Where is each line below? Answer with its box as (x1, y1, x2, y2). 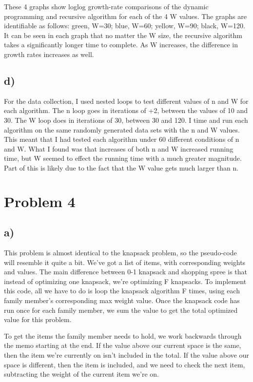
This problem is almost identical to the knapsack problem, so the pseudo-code (4, 248, 237, 258)
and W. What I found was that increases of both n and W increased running (4, 143, 234, 153)
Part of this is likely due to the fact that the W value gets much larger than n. (4, 162, 239, 172)
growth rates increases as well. (4, 49, 94, 59)
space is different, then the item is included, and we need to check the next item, (4, 359, 245, 369)
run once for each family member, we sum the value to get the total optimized (4, 305, 238, 315)
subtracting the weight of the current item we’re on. (4, 369, 159, 379)
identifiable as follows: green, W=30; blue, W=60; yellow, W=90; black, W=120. (4, 20, 245, 31)
